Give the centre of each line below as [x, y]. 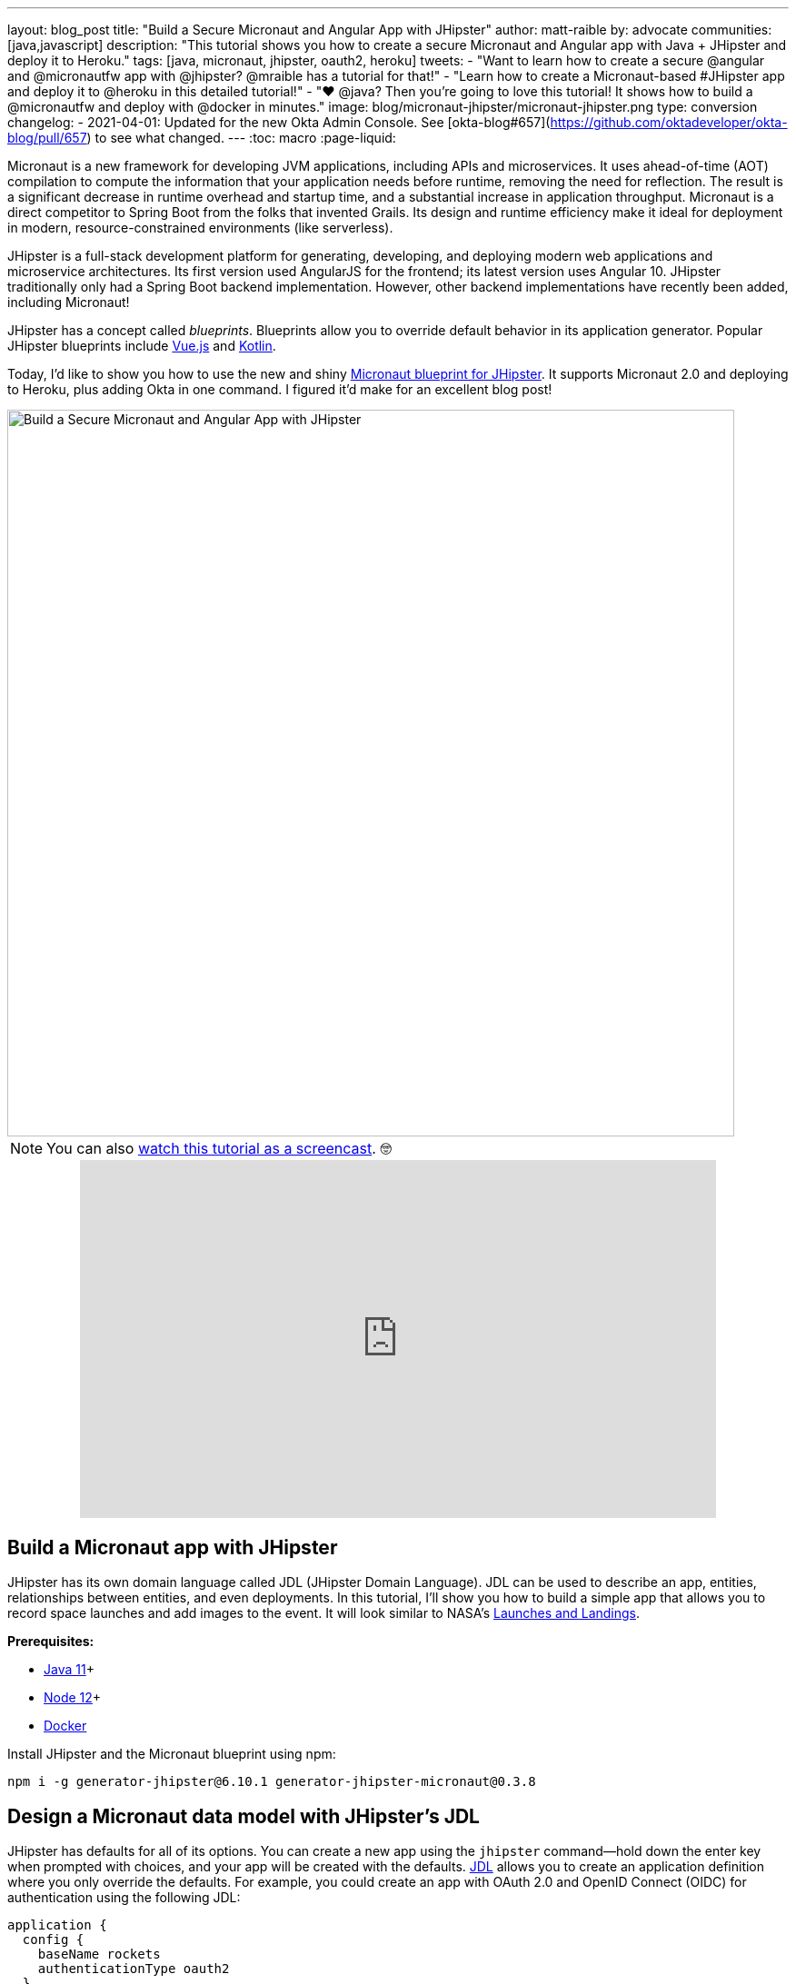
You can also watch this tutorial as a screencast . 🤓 [219, 1148]
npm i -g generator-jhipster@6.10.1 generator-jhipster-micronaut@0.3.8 [272, 1782]
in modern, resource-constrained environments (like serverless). [200, 228]
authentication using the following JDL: [124, 1898]
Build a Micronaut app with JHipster [173, 1548]
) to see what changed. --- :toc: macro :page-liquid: [241, 138]
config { [53, 1940]
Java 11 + [69, 1670]
